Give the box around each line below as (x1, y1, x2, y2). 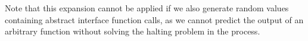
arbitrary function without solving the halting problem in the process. (5, 25, 260, 37)
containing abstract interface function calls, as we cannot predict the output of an (5, 13, 304, 26)
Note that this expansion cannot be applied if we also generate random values (5, 2, 289, 14)
